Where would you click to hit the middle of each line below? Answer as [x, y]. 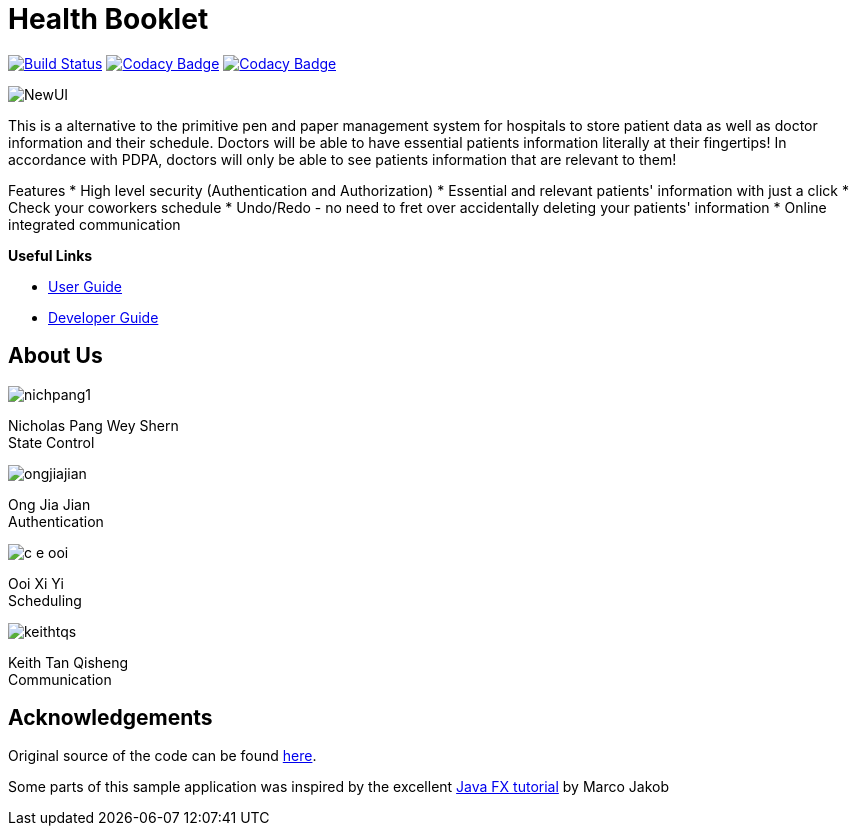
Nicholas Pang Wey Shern [93, 425]
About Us [55, 356]
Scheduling [45, 600]
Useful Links [50, 255]
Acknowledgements [110, 718]
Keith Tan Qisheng [68, 662]
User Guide [85, 286]
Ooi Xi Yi [36, 583]
